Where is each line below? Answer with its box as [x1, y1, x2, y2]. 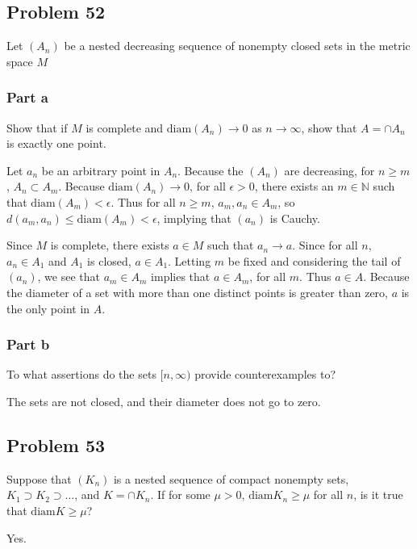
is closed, [87, 252, 131, 269]
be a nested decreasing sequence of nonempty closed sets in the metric [64, 37, 411, 54]
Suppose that [6, 470, 72, 487]
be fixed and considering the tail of [227, 252, 401, 269]
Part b [6, 334, 50, 354]
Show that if [6, 119, 68, 136]
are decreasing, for [284, 161, 375, 178]
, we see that [37, 268, 100, 285]
